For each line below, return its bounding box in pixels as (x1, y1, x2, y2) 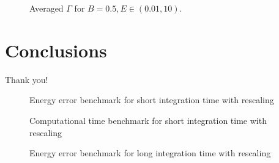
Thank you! (5, 73, 48, 85)
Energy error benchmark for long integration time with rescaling (29, 147, 271, 159)
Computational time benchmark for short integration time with (29, 114, 267, 126)
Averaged (29, 2, 64, 14)
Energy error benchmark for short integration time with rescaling (29, 93, 274, 106)
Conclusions (5, 37, 107, 62)
